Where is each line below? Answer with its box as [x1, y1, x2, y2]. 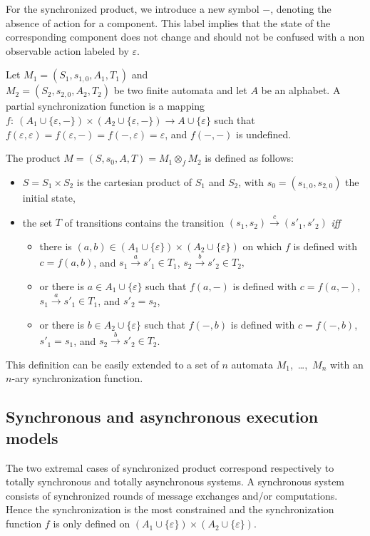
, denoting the [270, 1, 332, 16]
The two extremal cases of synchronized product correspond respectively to [6, 460, 334, 475]
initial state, [22, 190, 76, 205]
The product [6, 150, 61, 165]
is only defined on [53, 516, 130, 531]
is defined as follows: [205, 150, 294, 165]
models [6, 426, 58, 448]
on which [242, 238, 282, 253]
